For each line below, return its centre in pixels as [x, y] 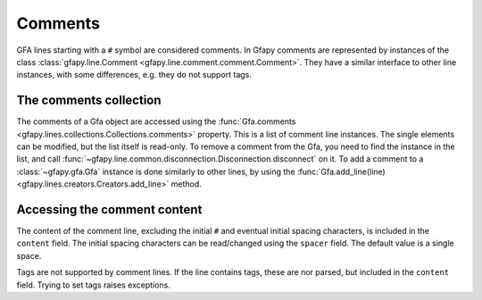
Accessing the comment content [109, 209]
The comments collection [89, 100]
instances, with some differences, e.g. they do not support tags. [134, 75]
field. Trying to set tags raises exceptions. [94, 285]
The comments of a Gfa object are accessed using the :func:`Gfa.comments [156, 121]
